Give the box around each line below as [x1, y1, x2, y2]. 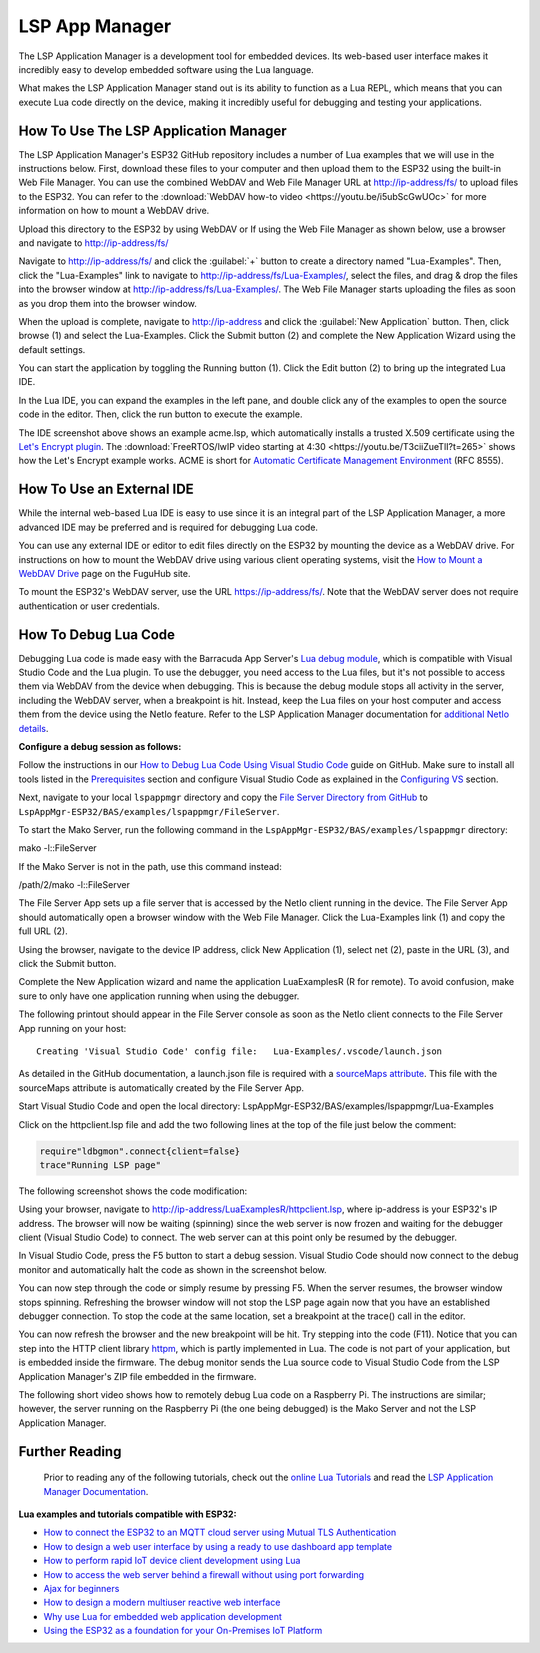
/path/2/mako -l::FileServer [18, 879, 130, 891]
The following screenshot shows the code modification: [18, 1185, 248, 1197]
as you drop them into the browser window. [18, 297, 197, 309]
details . [18, 722, 49, 734]
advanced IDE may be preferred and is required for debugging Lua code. [18, 521, 319, 533]
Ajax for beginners [43, 1582, 120, 1594]
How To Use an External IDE [18, 481, 194, 498]
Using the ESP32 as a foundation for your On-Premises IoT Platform [43, 1625, 323, 1637]
